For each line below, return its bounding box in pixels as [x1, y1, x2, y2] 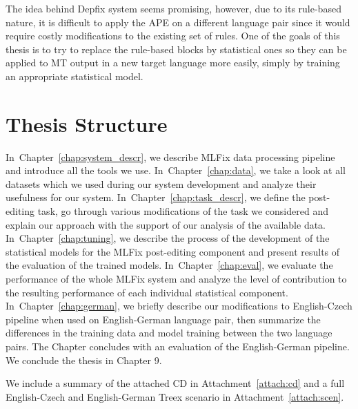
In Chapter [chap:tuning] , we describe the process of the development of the [6, 231, 330, 245]
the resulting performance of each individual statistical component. [6, 285, 288, 299]
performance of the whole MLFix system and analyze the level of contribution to [6, 272, 347, 286]
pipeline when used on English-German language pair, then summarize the [6, 312, 321, 326]
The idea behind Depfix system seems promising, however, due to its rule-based [6, 1, 341, 15]
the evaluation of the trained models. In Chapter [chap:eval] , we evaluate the [6, 258, 333, 272]
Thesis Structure [6, 109, 168, 137]
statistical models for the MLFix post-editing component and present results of [6, 244, 340, 258]
